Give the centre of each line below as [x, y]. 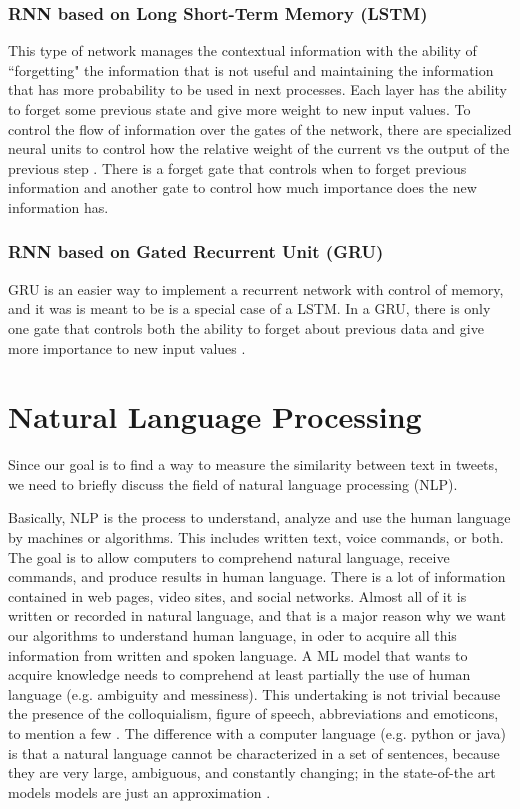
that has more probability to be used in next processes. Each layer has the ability [257, 89]
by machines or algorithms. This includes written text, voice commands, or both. [256, 537]
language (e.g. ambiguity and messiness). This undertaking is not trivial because [254, 693]
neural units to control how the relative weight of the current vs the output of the [259, 148]
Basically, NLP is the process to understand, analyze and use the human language [259, 517]
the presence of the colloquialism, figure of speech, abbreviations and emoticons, [253, 713]
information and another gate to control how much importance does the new [242, 187]
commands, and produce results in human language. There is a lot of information [257, 576]
